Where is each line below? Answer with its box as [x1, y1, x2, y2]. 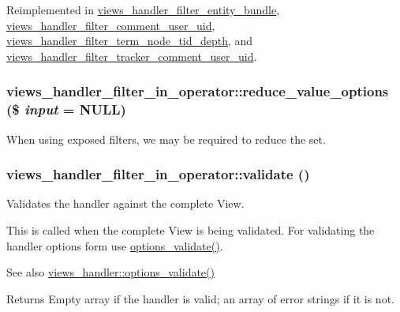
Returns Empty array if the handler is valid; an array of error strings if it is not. [6, 290, 394, 306]
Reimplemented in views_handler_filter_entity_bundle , [6, 2, 280, 17]
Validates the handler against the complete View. [6, 195, 245, 212]
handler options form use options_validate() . [6, 237, 223, 254]
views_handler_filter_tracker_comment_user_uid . [6, 47, 257, 64]
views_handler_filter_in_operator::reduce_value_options [6, 81, 389, 101]
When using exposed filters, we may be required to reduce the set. [6, 130, 326, 147]
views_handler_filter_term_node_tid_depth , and [6, 32, 253, 49]
